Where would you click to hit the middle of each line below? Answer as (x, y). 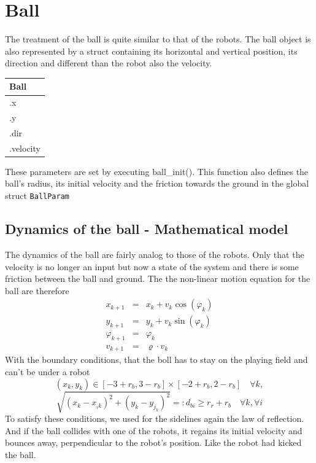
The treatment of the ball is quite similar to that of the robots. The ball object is (158, 39)
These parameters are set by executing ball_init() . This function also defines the (157, 171)
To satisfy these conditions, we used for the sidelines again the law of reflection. (155, 418)
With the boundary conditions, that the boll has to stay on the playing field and (156, 360)
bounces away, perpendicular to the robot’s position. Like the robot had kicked (153, 442)
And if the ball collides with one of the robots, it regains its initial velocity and (154, 430)
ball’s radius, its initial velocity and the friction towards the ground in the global (157, 183)
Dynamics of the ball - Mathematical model (147, 229)
